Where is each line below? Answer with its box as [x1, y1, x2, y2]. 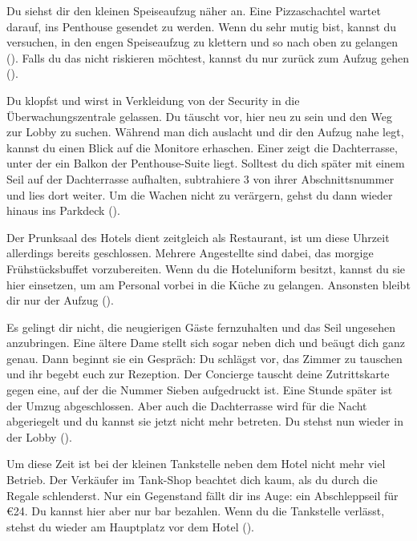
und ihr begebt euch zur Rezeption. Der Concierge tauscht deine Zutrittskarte [6, 365, 390, 382]
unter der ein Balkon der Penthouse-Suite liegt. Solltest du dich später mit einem [6, 155, 405, 172]
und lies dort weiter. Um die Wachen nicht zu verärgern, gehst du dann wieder [6, 186, 393, 203]
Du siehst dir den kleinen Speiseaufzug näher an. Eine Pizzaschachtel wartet [6, 2, 381, 18]
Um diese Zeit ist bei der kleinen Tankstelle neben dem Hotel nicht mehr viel [6, 455, 386, 472]
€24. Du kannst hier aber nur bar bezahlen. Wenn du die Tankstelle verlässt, [6, 503, 385, 519]
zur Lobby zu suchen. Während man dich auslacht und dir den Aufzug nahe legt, [6, 123, 404, 140]
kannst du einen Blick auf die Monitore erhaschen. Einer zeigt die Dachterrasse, [6, 139, 398, 155]
